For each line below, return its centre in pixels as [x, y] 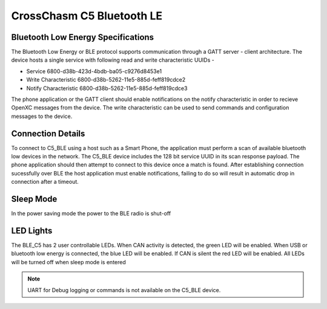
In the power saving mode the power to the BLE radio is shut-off [91, 213]
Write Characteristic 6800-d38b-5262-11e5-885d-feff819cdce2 [106, 80]
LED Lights [32, 231]
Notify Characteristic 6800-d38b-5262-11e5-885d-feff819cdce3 [107, 88]
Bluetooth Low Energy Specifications [83, 37]
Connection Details [48, 133]
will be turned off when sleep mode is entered [69, 262]
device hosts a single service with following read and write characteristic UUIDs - [113, 60]
